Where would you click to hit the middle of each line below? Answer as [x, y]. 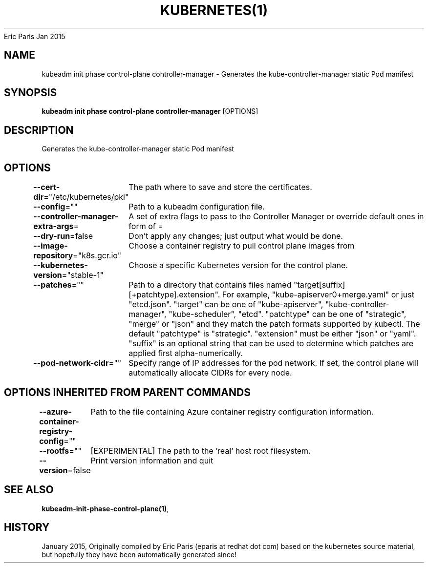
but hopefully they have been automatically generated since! [139, 554]
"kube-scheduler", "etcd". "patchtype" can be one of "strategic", [288, 314]
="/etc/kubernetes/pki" [86, 197]
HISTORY [27, 527]
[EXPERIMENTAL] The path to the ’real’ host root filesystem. [201, 451]
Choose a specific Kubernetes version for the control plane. [238, 265]
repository [53, 256]
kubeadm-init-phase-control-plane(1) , [105, 508]
